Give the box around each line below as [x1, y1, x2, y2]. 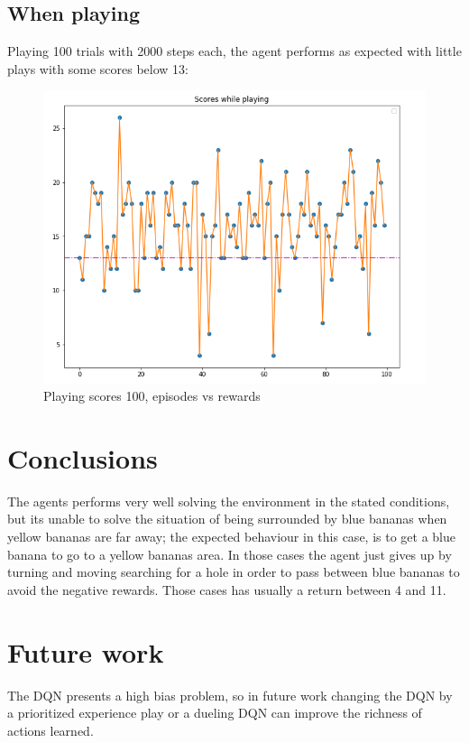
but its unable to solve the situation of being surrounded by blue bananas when [7, 509, 447, 528]
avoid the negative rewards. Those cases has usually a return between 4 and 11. [7, 580, 446, 599]
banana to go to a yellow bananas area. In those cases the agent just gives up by [7, 544, 452, 563]
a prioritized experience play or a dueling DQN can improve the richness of [7, 703, 422, 722]
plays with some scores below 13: [7, 59, 189, 78]
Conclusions [7, 439, 158, 476]
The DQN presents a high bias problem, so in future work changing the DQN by [7, 685, 453, 704]
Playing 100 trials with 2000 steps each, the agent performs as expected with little [7, 42, 462, 60]
